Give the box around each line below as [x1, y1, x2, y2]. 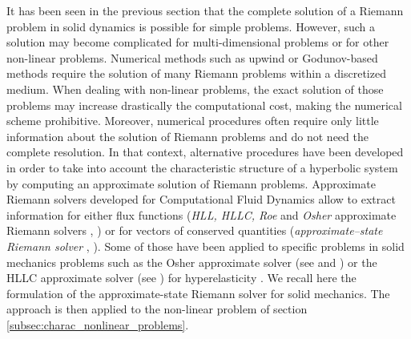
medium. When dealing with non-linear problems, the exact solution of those [6, 80, 384, 97]
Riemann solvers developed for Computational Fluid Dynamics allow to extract [6, 191, 396, 208]
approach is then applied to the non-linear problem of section [6, 301, 308, 317]
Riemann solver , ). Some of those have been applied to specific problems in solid [6, 237, 405, 254]
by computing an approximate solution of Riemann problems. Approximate [6, 175, 376, 192]
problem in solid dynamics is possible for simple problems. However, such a [6, 18, 376, 34]
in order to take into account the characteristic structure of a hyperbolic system [6, 159, 398, 176]
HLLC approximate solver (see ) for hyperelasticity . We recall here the [6, 269, 357, 286]
